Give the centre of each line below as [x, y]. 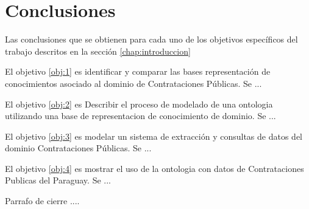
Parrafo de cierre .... [42, 201]
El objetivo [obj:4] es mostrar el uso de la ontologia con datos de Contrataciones [154, 168]
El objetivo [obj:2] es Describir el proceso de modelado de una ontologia [139, 104]
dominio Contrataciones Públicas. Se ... [78, 148]
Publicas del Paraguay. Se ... [58, 180]
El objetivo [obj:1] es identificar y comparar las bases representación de [138, 71]
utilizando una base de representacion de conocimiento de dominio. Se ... [140, 116]
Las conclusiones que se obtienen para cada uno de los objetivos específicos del [151, 39]
